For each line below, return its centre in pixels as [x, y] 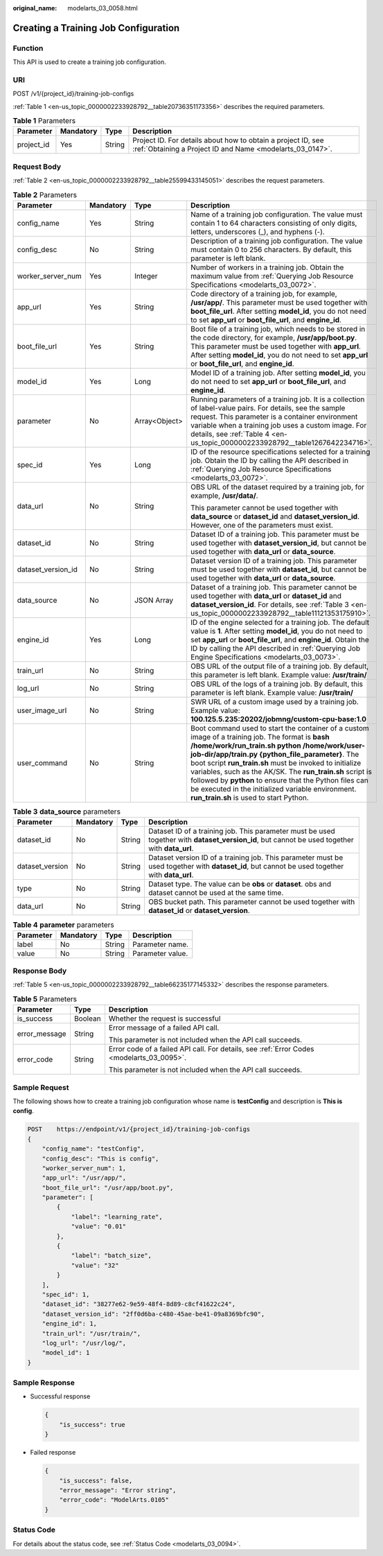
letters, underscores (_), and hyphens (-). [258, 231]
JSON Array [153, 600]
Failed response [53, 1453]
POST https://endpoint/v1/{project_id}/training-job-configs [139, 1129]
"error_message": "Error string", [118, 1490]
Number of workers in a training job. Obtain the [267, 267]
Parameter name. [161, 944]
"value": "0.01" [99, 1227]
